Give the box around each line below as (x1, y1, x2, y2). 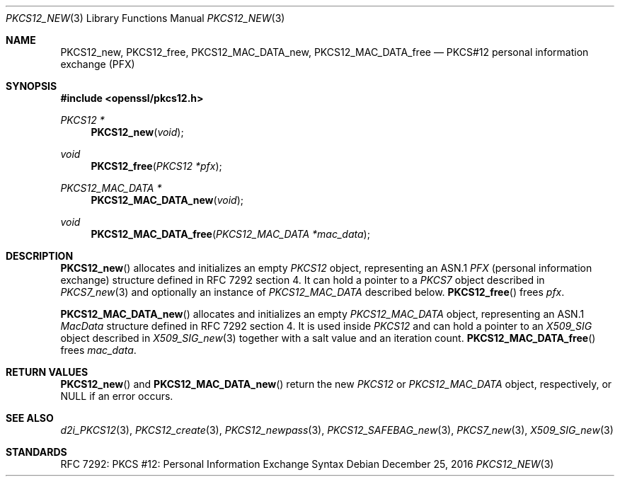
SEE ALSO (6, 412, 54, 424)
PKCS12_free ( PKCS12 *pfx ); (91, 160, 222, 172)
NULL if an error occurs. (60, 390, 173, 402)
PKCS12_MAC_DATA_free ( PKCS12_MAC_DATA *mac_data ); (91, 228, 370, 240)
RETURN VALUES (6, 366, 88, 378)
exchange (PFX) (60, 58, 135, 70)
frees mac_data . (60, 344, 137, 356)
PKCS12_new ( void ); (91, 126, 184, 138)
